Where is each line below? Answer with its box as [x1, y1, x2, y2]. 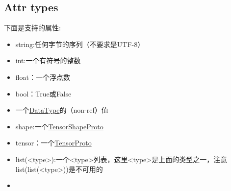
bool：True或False [15, 88, 72, 98]
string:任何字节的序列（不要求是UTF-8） [15, 39, 145, 49]
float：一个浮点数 [15, 72, 71, 82]
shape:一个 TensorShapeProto [15, 121, 103, 131]
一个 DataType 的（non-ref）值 [15, 105, 108, 115]
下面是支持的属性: [4, 23, 61, 33]
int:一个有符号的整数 [15, 55, 81, 66]
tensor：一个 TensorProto [15, 138, 92, 148]
